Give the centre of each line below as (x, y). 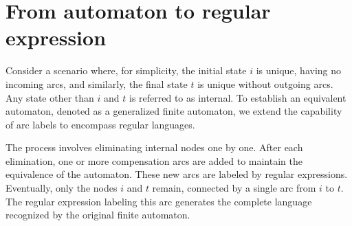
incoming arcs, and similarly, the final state (97, 83)
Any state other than (50, 97)
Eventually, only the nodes (62, 188)
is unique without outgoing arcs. (265, 83)
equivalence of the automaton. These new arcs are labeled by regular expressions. (177, 174)
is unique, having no (299, 70)
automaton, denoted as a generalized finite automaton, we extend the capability (174, 111)
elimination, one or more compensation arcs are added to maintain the (154, 160)
